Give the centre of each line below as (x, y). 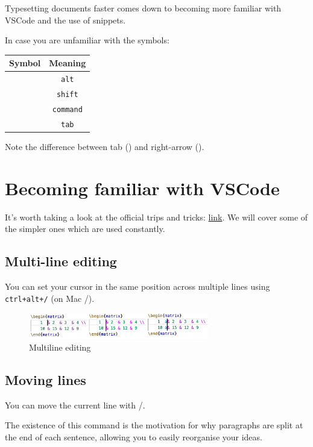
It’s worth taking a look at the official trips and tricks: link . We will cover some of (156, 217)
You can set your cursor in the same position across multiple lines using (138, 286)
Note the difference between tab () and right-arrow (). (105, 146)
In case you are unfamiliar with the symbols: (87, 40)
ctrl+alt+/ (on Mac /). (50, 298)
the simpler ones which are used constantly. (85, 229)
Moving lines (46, 379)
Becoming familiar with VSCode (142, 188)
